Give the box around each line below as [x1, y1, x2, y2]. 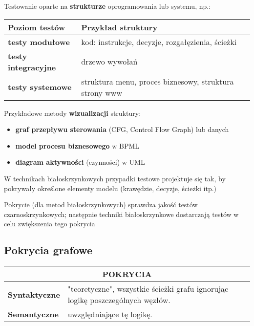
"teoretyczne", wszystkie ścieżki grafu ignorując [67, 283, 229, 295]
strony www [81, 87, 122, 98]
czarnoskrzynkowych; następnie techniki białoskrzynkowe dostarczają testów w [4, 209, 239, 219]
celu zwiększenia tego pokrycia [4, 218, 95, 229]
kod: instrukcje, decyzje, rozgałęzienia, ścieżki [81, 36, 237, 47]
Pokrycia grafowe [4, 242, 92, 258]
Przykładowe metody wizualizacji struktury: [4, 108, 141, 118]
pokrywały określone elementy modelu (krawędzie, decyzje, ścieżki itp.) [4, 183, 217, 193]
